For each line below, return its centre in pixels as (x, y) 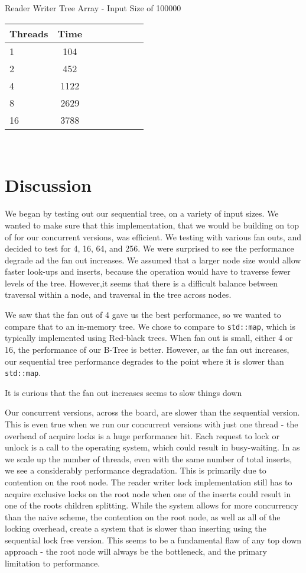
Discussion (48, 185)
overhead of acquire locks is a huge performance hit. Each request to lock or (142, 435)
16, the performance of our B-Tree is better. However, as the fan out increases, (147, 349)
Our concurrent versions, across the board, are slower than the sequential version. (152, 412)
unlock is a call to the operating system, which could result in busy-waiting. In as (152, 447)
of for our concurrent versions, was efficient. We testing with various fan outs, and (153, 236)
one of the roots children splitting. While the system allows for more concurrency (152, 505)
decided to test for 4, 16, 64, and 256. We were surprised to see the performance (149, 248)
